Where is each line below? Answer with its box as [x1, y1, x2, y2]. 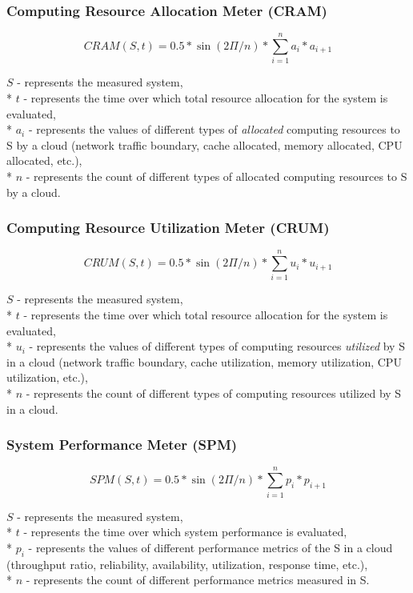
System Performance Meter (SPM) [6, 435, 238, 455]
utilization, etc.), [6, 369, 88, 386]
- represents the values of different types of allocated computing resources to [28, 121, 400, 138]
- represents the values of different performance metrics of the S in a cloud [28, 539, 393, 555]
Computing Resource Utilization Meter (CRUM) [6, 218, 330, 238]
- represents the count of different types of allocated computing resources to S [26, 167, 407, 184]
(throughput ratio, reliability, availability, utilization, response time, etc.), [6, 555, 368, 572]
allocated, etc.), [6, 152, 82, 169]
